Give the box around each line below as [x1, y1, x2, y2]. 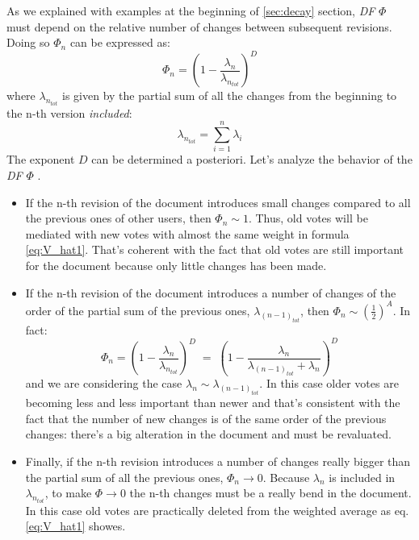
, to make [44, 484, 92, 501]
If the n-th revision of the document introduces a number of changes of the [25, 284, 396, 301]
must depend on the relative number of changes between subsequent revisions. [6, 18, 392, 35]
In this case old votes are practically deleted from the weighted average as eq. [25, 501, 409, 518]
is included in [329, 468, 396, 485]
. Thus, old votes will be [248, 210, 368, 226]
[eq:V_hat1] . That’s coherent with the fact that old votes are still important [25, 241, 404, 258]
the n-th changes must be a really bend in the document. [129, 484, 412, 501]
